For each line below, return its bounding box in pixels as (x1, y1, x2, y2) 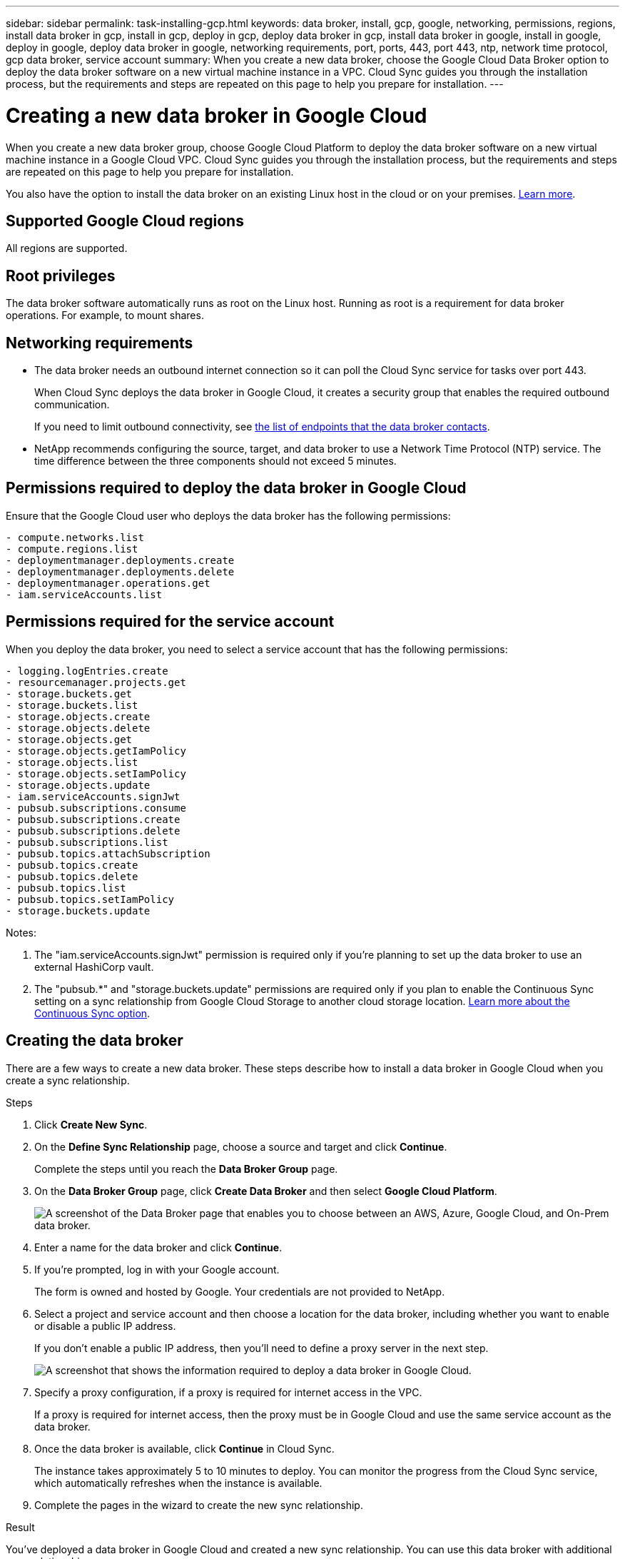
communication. (34, 398, 110, 411)
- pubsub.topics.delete (6, 870, 138, 882)
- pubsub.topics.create (6, 859, 138, 871)
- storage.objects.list (6, 756, 138, 768)
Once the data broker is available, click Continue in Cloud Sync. (34, 1442, 335, 1455)
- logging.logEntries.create (6, 665, 168, 677)
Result (6, 1520, 35, 1533)
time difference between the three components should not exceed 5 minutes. (34, 455, 397, 468)
